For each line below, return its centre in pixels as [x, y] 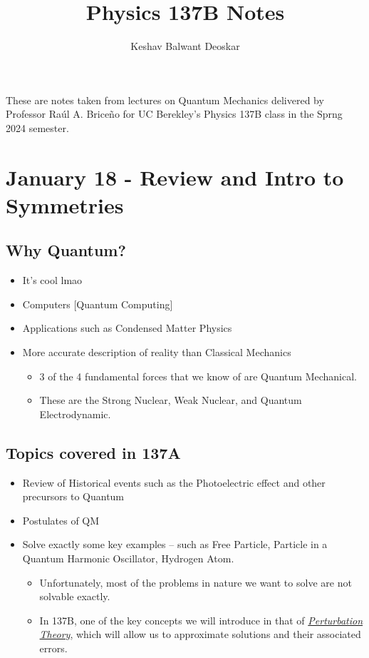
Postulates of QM [61, 520]
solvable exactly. [75, 596]
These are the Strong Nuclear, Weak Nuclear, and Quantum [171, 400]
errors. [53, 648]
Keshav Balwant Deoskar [185, 46]
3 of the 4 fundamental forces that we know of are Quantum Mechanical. [198, 376]
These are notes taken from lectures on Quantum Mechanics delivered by [165, 100]
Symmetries [65, 204]
